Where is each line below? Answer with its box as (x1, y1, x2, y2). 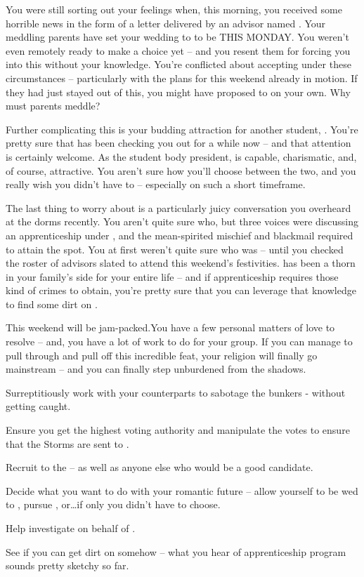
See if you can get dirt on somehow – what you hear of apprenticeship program (6, 544, 346, 559)
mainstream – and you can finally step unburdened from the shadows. (6, 362, 306, 376)
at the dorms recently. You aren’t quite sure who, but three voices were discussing (6, 214, 358, 229)
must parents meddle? (6, 98, 100, 113)
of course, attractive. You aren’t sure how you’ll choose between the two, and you (6, 163, 356, 178)
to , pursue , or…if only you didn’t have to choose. (6, 497, 221, 512)
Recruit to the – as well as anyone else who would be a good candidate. (6, 460, 313, 475)
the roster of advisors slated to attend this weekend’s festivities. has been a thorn (6, 256, 356, 270)
